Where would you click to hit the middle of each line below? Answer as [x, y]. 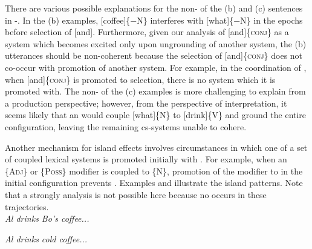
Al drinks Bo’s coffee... [47, 218]
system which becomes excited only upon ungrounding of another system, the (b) [156, 43]
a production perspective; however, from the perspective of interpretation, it [146, 103]
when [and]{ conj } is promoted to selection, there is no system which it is [140, 79]
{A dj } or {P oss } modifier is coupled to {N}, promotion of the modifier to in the [154, 171]
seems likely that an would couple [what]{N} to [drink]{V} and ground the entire [156, 115]
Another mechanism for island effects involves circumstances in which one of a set [156, 147]
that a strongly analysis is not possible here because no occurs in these [136, 194]
